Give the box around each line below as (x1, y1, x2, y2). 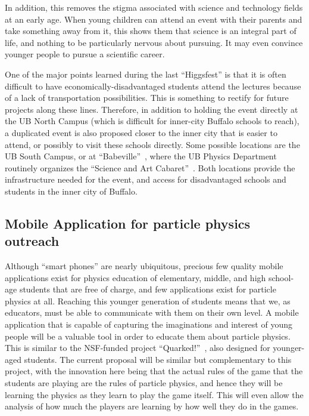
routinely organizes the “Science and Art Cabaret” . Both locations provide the (5, 161, 295, 174)
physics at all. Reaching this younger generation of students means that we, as (5, 294, 291, 307)
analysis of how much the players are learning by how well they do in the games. (5, 400, 299, 412)
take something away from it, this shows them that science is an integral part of (5, 24, 296, 37)
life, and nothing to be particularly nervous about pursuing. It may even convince (5, 36, 303, 48)
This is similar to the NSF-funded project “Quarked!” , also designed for (5, 341, 270, 354)
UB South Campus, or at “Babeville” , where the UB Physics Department (5, 150, 277, 162)
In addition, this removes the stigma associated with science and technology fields (5, 1, 303, 13)
